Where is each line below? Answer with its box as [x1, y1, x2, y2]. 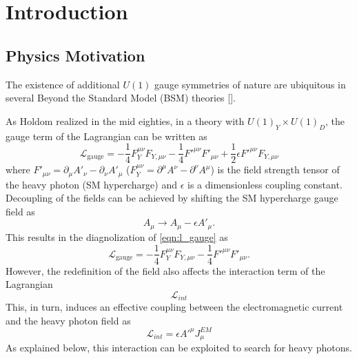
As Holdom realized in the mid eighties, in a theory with [6, 113, 245, 128]
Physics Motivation [6, 44, 145, 66]
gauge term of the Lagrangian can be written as [6, 128, 207, 143]
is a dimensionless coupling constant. [187, 177, 343, 191]
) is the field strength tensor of [210, 162, 340, 177]
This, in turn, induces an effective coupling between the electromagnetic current [6, 300, 343, 314]
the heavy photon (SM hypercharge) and [6, 177, 178, 191]
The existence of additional [6, 77, 120, 91]
